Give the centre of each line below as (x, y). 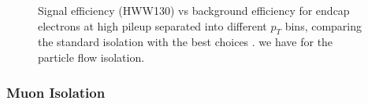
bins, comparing (323, 25)
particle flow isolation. (91, 57)
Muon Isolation (56, 92)
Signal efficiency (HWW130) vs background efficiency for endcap (194, 10)
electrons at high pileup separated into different (152, 25)
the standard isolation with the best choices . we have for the (186, 42)
